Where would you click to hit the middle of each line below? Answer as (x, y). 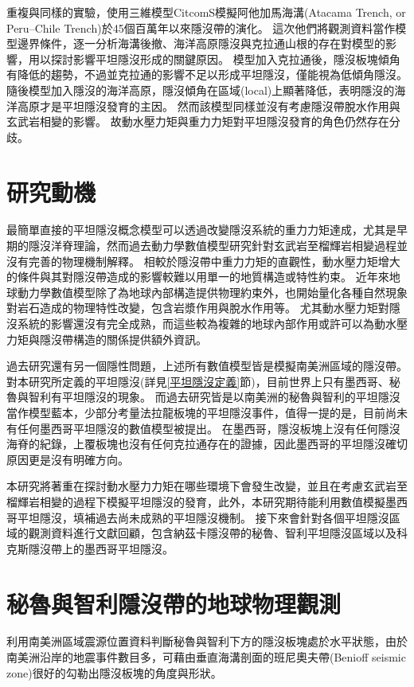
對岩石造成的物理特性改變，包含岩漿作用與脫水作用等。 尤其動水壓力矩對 (198, 308)
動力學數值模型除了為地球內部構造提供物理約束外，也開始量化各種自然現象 (212, 292)
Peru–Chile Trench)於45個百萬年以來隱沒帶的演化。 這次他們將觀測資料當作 (201, 27)
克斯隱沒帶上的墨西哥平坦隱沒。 (90, 548)
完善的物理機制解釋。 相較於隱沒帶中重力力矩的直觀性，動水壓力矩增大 (214, 261)
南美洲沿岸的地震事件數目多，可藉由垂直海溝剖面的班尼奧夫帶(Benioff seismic (206, 657)
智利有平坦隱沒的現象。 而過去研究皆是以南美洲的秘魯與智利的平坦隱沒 (214, 397)
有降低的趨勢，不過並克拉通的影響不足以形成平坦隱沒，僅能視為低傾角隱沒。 (207, 74)
